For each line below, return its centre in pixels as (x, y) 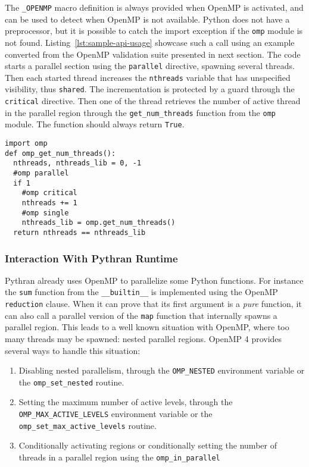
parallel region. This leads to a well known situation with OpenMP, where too (147, 327)
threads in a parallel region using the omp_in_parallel (119, 457)
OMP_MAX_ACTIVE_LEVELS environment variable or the (116, 414)
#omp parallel (41, 173)
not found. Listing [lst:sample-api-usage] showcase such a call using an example (150, 42)
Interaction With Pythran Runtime (91, 258)
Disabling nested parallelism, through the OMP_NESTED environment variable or (162, 370)
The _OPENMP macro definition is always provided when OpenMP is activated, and (154, 7)
